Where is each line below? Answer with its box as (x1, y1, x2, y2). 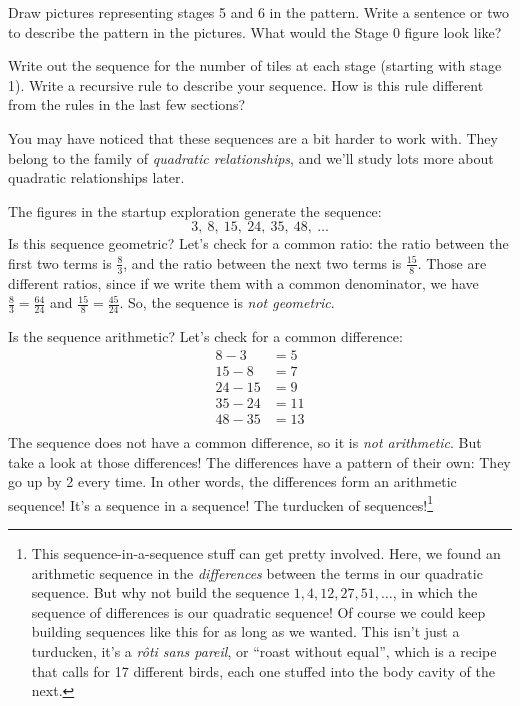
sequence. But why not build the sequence (31, 582, 290, 603)
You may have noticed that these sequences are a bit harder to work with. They (8, 127, 498, 148)
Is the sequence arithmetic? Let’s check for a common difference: (8, 326, 403, 347)
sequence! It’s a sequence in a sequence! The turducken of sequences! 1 (8, 491, 434, 515)
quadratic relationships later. (8, 167, 185, 188)
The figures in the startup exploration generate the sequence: (8, 200, 382, 221)
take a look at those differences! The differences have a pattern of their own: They (8, 451, 511, 472)
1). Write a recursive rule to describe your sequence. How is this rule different (8, 74, 484, 95)
